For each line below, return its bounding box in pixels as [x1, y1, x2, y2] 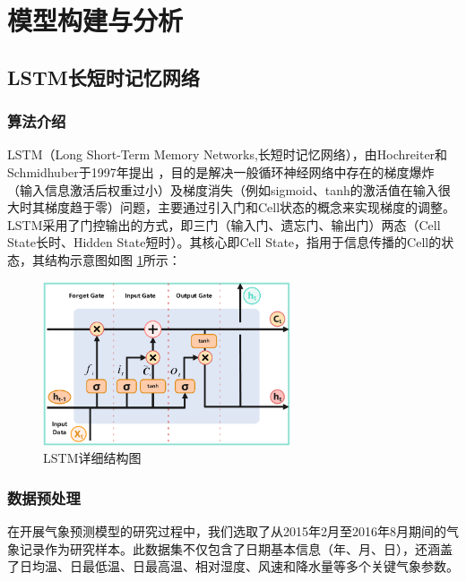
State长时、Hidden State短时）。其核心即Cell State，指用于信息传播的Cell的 [7, 233, 442, 252]
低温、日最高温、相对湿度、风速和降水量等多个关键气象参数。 [94, 557, 459, 576]
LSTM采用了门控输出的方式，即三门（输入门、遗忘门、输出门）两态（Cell [7, 215, 441, 234]
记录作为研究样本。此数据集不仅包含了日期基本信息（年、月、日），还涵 [19, 539, 440, 558]
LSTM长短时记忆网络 [7, 63, 200, 90]
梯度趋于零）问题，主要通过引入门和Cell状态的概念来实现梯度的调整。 [44, 198, 456, 217]
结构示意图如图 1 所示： [44, 250, 181, 269]
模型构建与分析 [7, 2, 184, 38]
